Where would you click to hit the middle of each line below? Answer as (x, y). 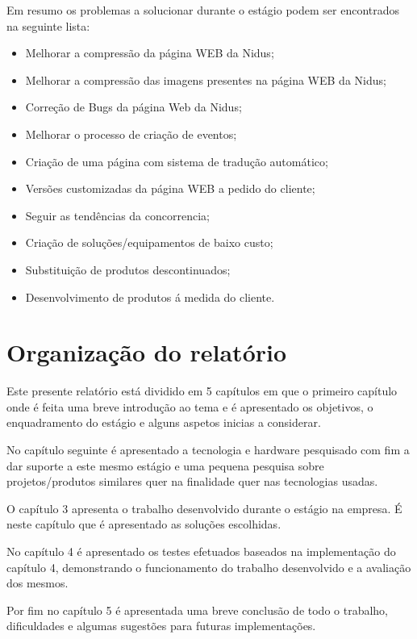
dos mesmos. (38, 583)
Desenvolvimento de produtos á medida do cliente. (150, 297)
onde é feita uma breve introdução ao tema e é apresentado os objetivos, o (190, 406)
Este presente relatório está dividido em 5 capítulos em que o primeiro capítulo (202, 391)
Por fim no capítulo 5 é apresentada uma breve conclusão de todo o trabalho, (198, 610)
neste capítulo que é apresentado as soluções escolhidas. (144, 524)
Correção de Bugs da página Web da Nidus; (133, 107)
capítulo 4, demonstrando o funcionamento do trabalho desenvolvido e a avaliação (209, 567)
